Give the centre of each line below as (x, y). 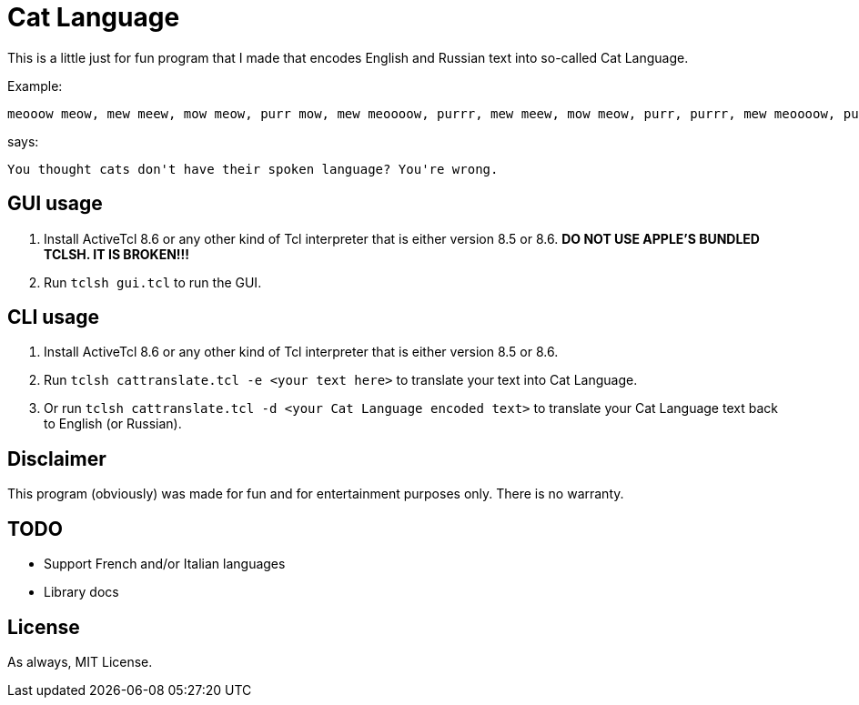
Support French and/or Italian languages (165, 564)
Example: (35, 86)
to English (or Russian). (113, 424)
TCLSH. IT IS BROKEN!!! (117, 254)
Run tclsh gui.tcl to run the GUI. (153, 282)
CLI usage (54, 317)
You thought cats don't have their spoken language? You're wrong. (253, 169)
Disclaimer (57, 458)
